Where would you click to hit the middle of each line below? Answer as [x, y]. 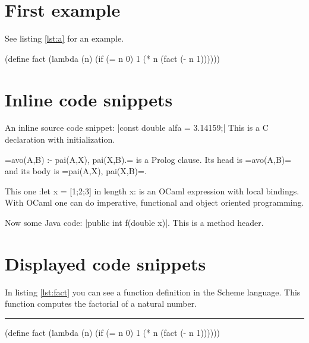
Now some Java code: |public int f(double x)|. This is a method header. [134, 222]
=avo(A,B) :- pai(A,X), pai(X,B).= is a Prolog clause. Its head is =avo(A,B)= [148, 159]
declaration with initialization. [60, 139]
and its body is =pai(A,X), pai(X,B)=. [76, 171]
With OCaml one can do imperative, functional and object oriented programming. [154, 202]
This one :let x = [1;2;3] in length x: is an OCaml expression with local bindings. [152, 191]
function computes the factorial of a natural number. [101, 303]
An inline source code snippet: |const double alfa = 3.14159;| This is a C [137, 128]
